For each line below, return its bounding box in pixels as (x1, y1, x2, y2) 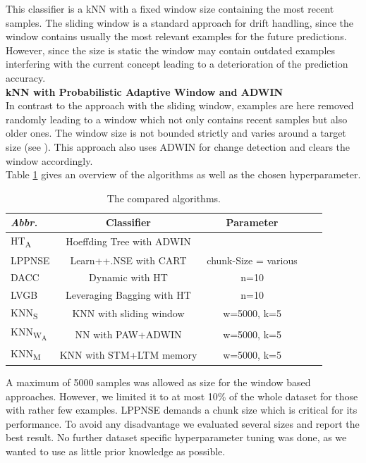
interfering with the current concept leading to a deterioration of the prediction (6, 56, 348, 71)
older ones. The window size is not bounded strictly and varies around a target (6, 125, 346, 140)
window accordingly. (6, 153, 93, 168)
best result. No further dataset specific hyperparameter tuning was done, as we (6, 430, 347, 445)
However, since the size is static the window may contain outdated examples (6, 42, 336, 57)
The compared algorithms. (106, 190, 221, 205)
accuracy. (6, 70, 46, 85)
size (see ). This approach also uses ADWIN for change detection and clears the (6, 139, 350, 154)
